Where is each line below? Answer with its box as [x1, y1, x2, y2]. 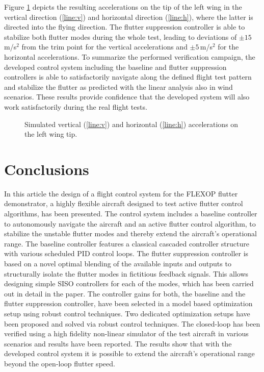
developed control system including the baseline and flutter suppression [4, 61, 227, 72]
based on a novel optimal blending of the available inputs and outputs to [4, 258, 231, 268]
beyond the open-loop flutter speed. [4, 358, 115, 368]
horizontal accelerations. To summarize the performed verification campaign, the [4, 51, 255, 62]
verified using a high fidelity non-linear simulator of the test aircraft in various [4, 328, 249, 339]
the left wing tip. [24, 129, 77, 139]
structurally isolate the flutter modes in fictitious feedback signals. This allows [4, 268, 249, 279]
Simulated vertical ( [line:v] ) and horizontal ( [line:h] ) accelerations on [24, 118, 239, 129]
